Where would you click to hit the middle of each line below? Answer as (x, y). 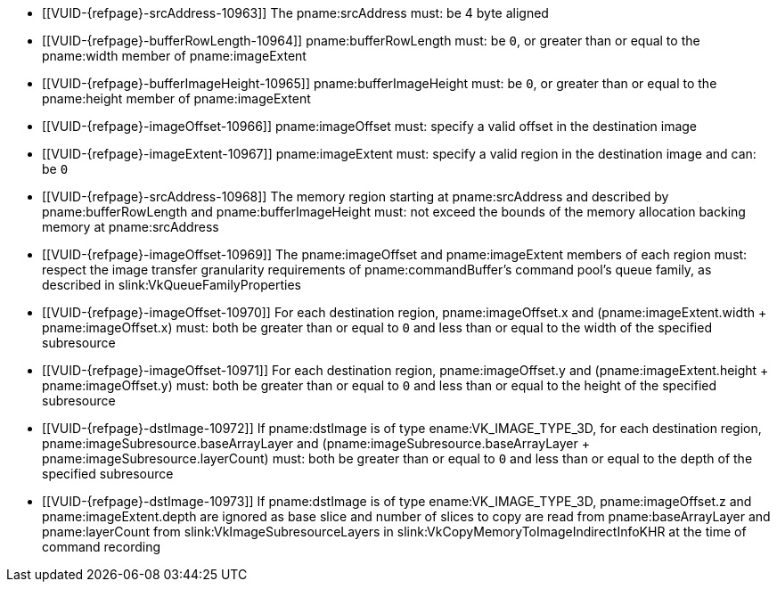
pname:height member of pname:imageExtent (176, 98)
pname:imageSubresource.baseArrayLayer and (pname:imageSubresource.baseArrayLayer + (316, 443)
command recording (102, 547)
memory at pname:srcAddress (131, 227)
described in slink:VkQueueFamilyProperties (172, 285)
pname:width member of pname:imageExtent (174, 56)
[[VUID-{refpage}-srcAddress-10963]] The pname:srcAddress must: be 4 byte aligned (295, 13)
